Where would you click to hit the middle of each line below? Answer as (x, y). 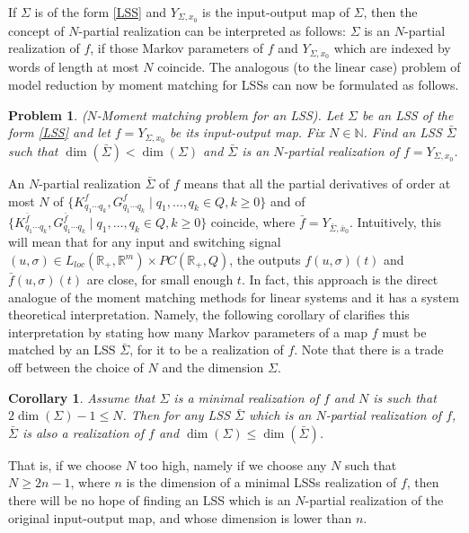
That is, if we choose (65, 464)
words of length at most (74, 67)
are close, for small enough (160, 280)
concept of (36, 30)
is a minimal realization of (246, 397)
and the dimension (213, 367)
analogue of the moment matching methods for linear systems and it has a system (234, 297)
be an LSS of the (407, 114)
